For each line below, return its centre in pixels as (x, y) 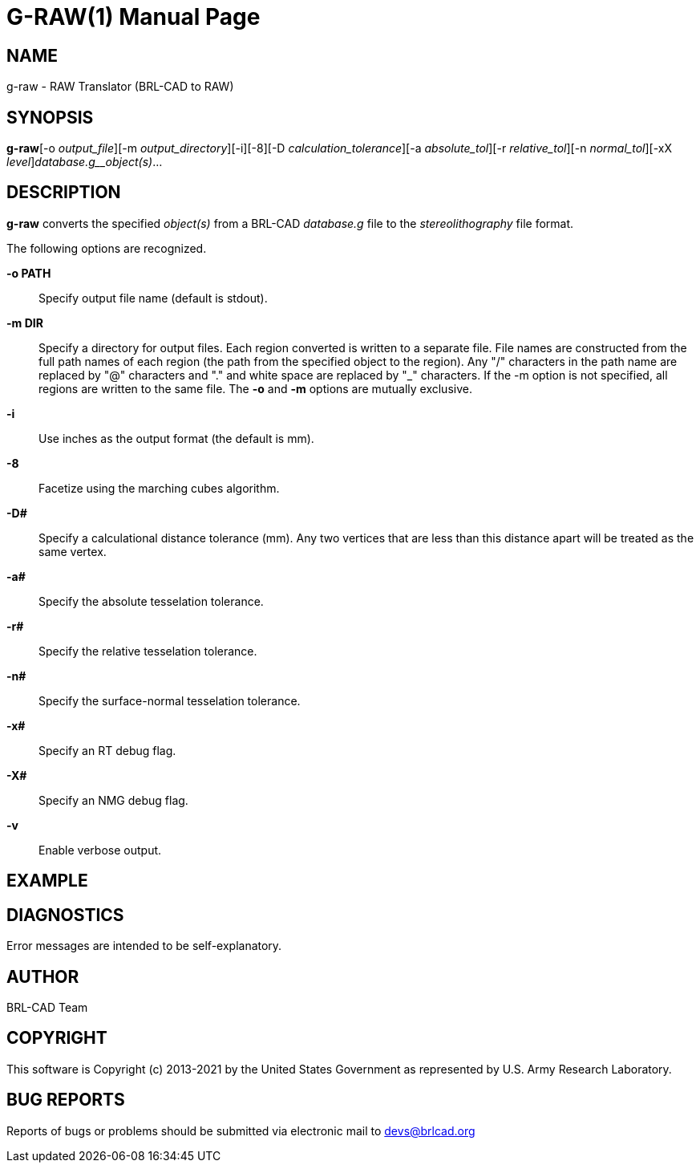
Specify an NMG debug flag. (113, 800)
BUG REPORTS (66, 1100)
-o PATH (29, 273)
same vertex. (73, 551)
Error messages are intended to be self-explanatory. (144, 946)
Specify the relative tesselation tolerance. (148, 651)
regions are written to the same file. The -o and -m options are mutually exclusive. (255, 388)
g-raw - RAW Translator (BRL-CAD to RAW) (120, 87)
